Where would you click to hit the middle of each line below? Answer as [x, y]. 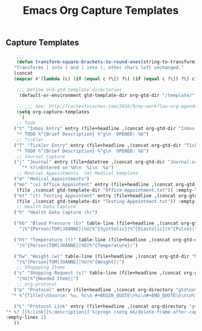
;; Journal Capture [41, 156]
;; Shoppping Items [41, 268]
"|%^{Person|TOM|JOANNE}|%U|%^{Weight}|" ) [71, 262]
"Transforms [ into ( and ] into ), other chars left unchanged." [99, 68]
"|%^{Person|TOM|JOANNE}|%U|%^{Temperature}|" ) [77, 245]
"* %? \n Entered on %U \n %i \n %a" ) [68, 168]
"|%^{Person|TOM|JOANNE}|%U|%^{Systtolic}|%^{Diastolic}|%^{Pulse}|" [108, 229]
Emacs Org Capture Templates [101, 11]
